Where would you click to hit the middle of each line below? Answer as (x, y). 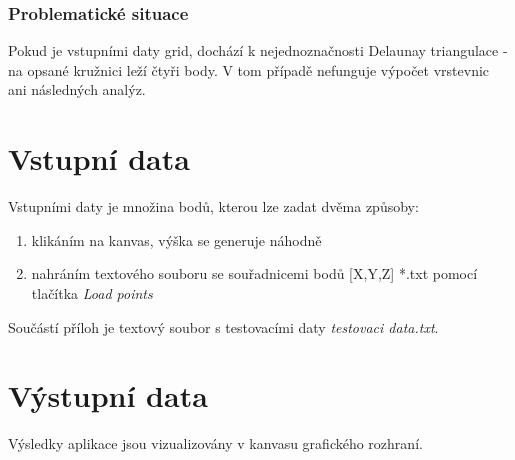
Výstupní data (108, 395)
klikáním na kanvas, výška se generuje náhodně (176, 239)
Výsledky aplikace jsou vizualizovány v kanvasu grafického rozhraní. (215, 443)
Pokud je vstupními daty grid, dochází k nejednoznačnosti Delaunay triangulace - (258, 50)
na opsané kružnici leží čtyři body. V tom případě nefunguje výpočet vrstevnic (249, 69)
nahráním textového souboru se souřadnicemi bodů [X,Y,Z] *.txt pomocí (254, 273)
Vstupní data (99, 158)
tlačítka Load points (92, 292)
